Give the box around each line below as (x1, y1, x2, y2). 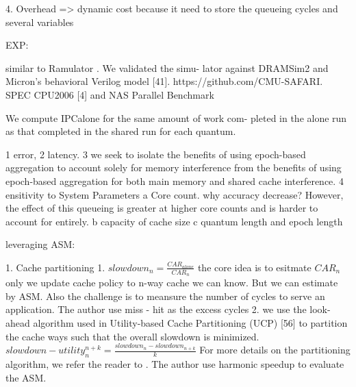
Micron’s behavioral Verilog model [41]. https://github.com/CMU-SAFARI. (5, 74, 323, 88)
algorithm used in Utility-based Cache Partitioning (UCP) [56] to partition (33, 315, 348, 329)
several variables (5, 14, 74, 29)
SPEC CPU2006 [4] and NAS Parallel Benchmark (5, 87, 214, 101)
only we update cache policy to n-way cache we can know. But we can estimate (5, 275, 338, 290)
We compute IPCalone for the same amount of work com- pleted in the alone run (5, 110, 347, 125)
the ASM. (5, 370, 47, 384)
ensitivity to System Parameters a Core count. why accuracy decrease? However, (5, 187, 344, 201)
